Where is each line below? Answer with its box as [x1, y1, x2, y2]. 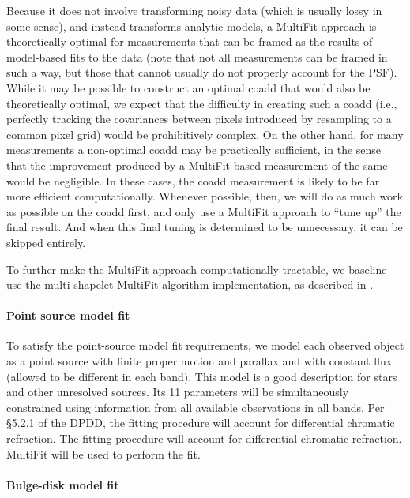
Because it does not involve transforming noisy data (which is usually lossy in [6, 2, 382, 18]
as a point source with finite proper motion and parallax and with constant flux [6, 353, 393, 369]
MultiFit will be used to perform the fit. [6, 445, 201, 462]
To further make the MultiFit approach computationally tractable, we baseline [6, 260, 387, 277]
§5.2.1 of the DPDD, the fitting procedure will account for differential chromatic [6, 414, 395, 431]
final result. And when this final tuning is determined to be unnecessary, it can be [6, 219, 403, 235]
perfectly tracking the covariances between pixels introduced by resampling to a [6, 110, 392, 127]
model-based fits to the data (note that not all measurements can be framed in [6, 48, 388, 65]
